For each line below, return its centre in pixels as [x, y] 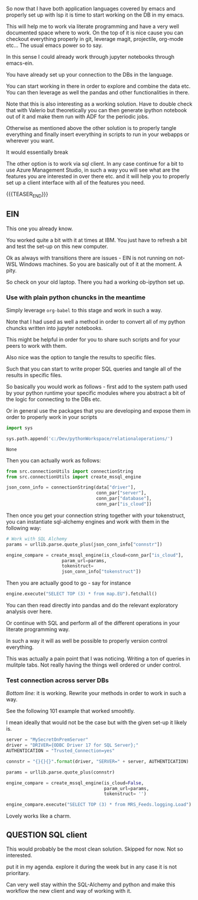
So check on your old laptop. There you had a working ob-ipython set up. [95, 282]
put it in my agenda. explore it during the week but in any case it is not [92, 867]
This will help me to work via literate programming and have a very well [92, 26]
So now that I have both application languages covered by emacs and [91, 9]
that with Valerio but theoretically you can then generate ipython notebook [97, 110]
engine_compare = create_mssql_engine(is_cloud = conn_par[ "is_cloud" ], [95, 555]
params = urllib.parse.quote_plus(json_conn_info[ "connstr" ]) [84, 544]
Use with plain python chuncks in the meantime [76, 297]
